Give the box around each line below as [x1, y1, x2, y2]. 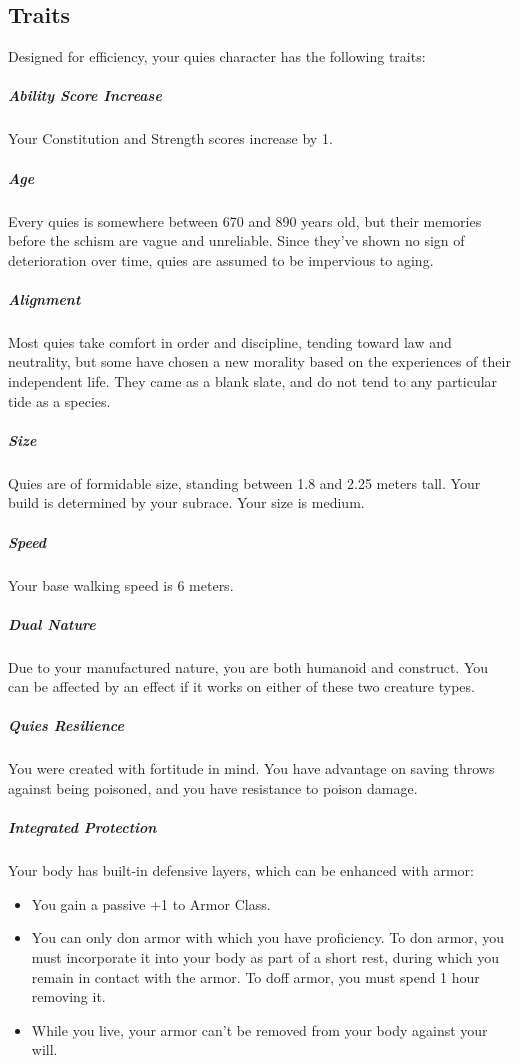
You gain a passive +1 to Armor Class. [31, 893, 271, 914]
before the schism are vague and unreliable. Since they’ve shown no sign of [8, 230, 465, 251]
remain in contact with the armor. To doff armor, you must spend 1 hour [31, 966, 480, 987]
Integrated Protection [8, 817, 157, 838]
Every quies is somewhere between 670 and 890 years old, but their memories [8, 210, 482, 231]
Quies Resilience [8, 715, 124, 736]
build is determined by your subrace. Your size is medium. [8, 492, 365, 513]
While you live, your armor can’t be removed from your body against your [31, 1019, 488, 1040]
